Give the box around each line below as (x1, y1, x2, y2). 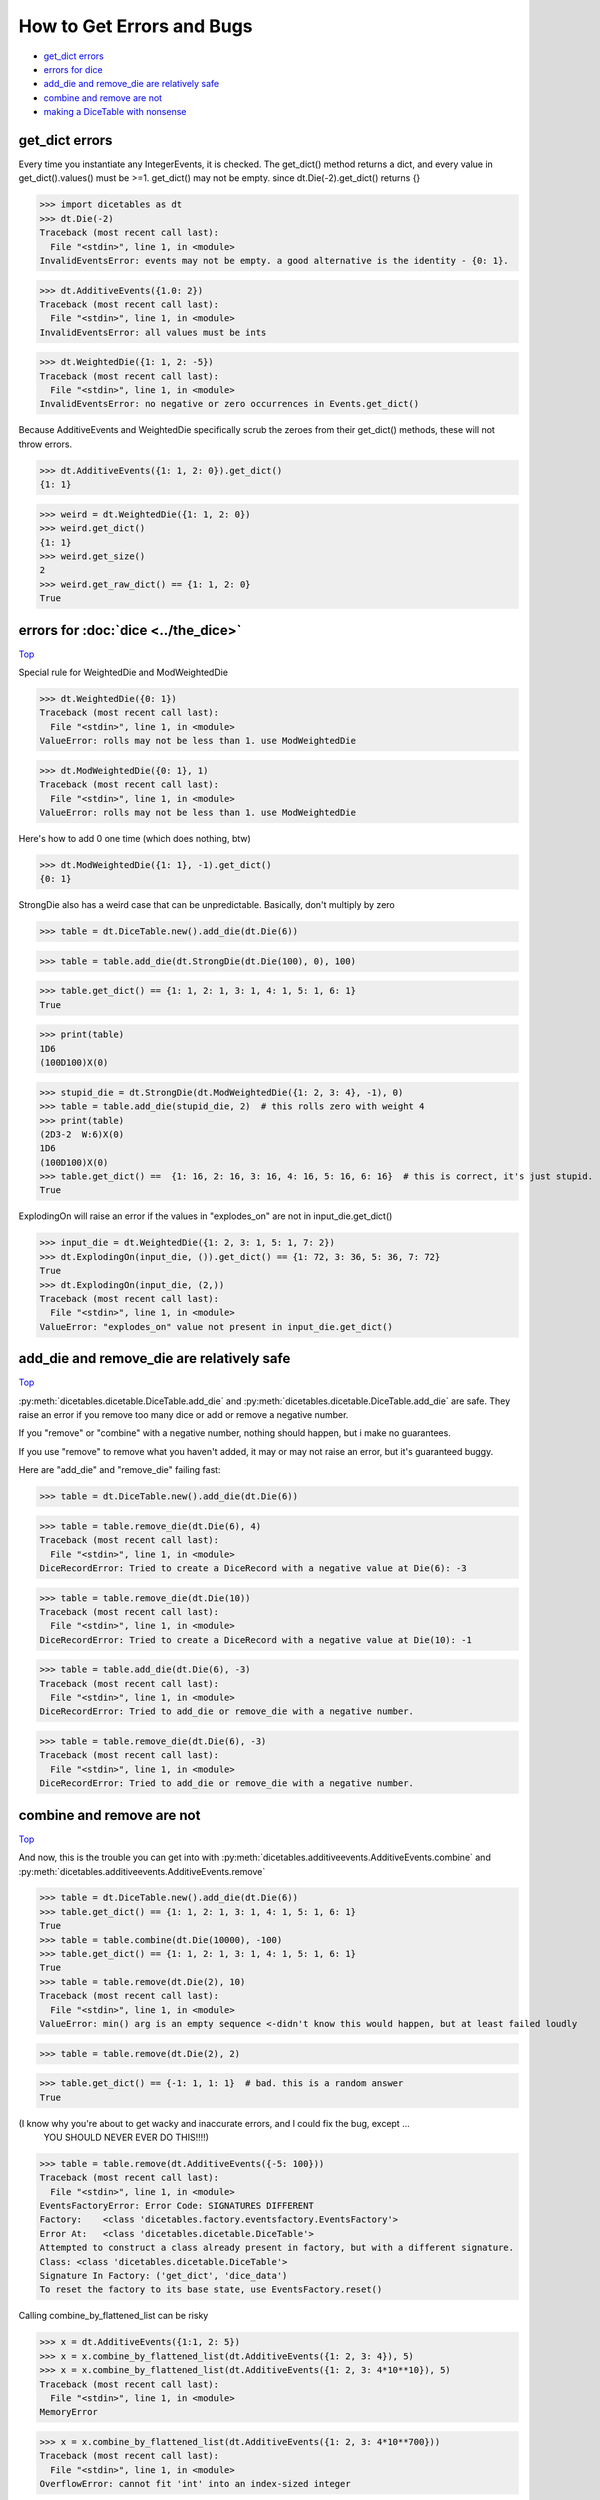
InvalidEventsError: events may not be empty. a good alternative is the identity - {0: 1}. (39, 255, 509, 266)
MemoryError (39, 2406, 99, 2418)
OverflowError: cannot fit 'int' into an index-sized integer (39, 2478, 351, 2490)
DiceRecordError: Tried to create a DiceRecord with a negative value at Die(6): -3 (39, 1562, 467, 1574)
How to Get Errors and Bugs (18, 15, 254, 37)
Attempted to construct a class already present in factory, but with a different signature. (39, 2242, 515, 2254)
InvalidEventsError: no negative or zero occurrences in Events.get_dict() (39, 398, 420, 410)
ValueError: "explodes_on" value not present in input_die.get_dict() (39, 1321, 394, 1332)
